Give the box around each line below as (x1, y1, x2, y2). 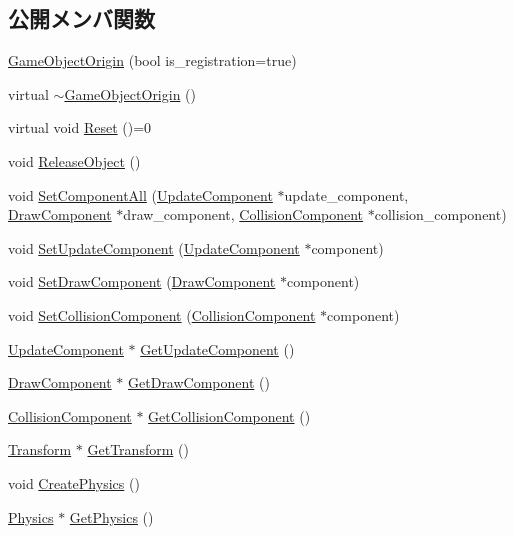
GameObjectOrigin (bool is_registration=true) (8, 50, 297, 71)
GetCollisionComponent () (148, 405, 311, 426)
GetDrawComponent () (128, 372, 270, 393)
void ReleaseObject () (8, 150, 141, 171)
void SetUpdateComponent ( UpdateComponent (8, 237, 300, 258)
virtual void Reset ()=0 (8, 117, 152, 138)
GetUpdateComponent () (140, 338, 295, 359)
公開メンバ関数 (8, 3, 155, 34)
